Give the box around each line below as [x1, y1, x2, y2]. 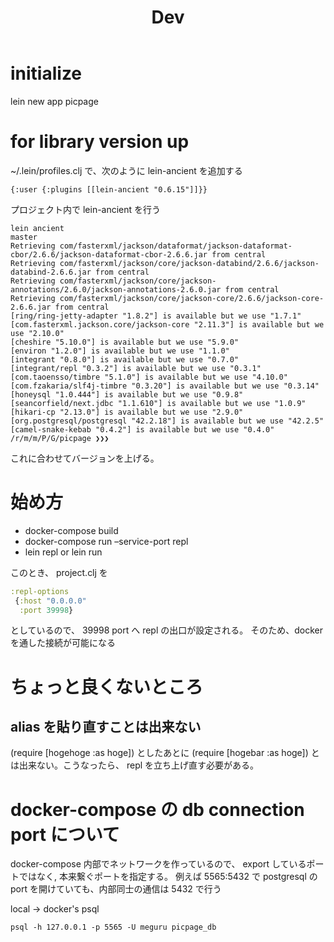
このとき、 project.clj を [10, 566, 108, 578]
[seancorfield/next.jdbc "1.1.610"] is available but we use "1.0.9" [10, 398, 307, 408]
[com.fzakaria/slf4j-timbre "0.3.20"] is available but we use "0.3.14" [10, 381, 320, 391]
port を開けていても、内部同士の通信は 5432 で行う [10, 883, 222, 895]
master [10, 232, 38, 242]
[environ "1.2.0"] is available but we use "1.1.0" [10, 346, 230, 356]
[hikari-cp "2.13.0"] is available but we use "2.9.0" [10, 407, 244, 417]
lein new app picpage [10, 95, 99, 107]
